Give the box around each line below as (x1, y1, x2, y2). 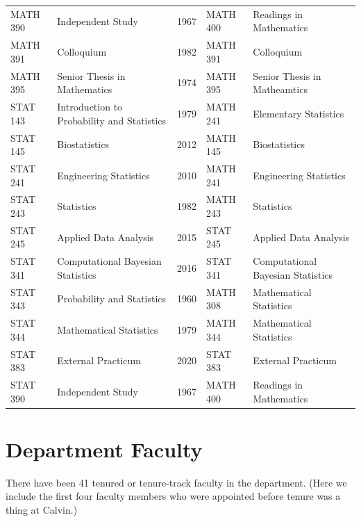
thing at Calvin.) (6, 503, 78, 516)
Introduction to (57, 99, 123, 114)
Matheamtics (253, 82, 308, 97)
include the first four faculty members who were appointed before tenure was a (6, 489, 341, 503)
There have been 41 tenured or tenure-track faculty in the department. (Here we (6, 475, 347, 489)
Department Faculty (6, 434, 203, 463)
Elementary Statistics (253, 106, 344, 120)
